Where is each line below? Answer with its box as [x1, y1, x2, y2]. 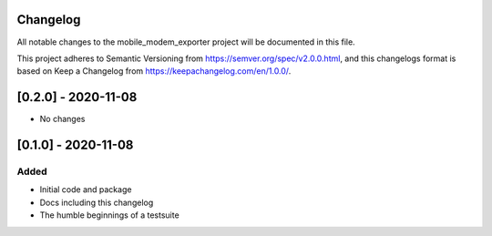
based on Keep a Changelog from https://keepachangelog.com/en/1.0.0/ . [16, 66, 292, 77]
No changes [39, 114, 86, 125]
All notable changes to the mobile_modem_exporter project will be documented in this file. [16, 36, 355, 47]
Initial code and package [39, 184, 132, 195]
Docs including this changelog [39, 197, 154, 208]
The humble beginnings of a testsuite [39, 210, 179, 221]
